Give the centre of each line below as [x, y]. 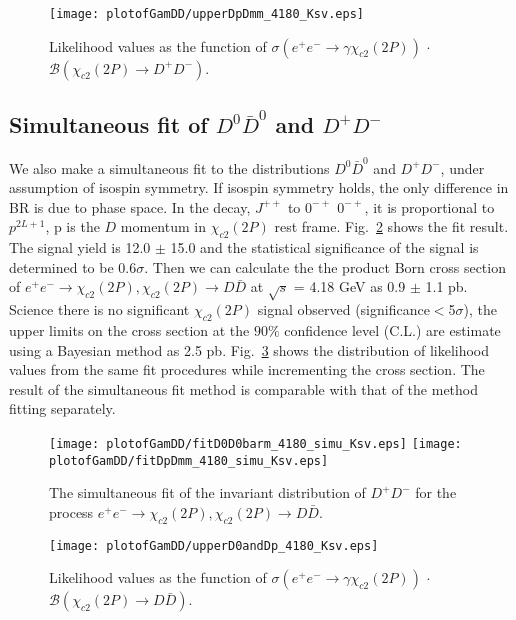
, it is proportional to [429, 206]
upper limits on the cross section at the [129, 330]
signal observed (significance [343, 309]
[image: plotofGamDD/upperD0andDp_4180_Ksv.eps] [214, 545]
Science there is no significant [99, 309]
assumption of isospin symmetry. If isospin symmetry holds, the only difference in [259, 187]
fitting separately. [62, 408]
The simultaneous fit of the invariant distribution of [207, 492]
